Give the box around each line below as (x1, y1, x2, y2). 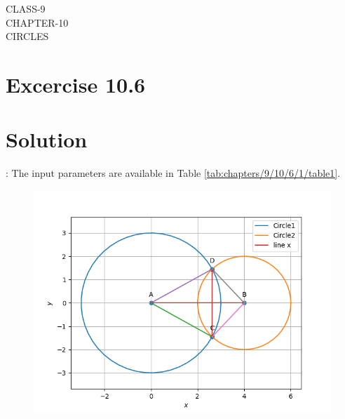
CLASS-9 (6, 1, 46, 15)
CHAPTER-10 (6, 15, 69, 29)
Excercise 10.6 (6, 69, 146, 98)
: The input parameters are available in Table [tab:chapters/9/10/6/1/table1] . (6, 166, 341, 180)
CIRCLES (6, 29, 49, 44)
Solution (6, 125, 88, 154)
